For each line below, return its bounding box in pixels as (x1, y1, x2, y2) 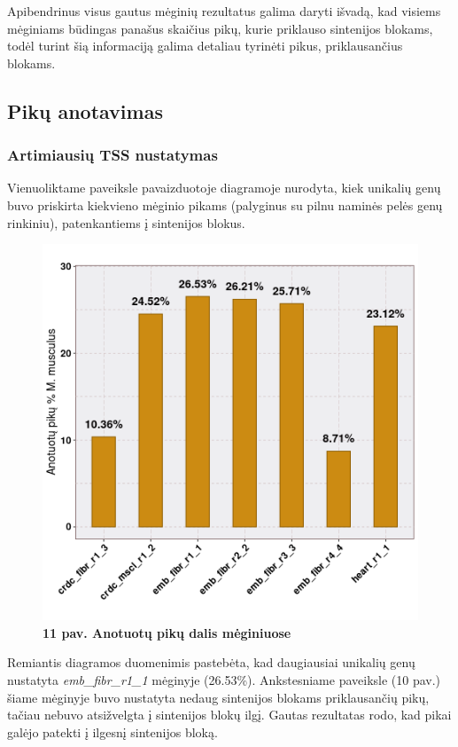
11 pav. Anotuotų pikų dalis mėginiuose (43, 623, 291, 641)
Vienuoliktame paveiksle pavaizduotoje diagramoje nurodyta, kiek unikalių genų (7, 178, 441, 197)
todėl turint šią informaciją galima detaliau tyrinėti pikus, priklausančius (7, 36, 403, 55)
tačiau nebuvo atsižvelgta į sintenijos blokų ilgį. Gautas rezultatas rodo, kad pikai (7, 705, 452, 724)
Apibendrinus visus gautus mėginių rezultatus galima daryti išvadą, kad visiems (7, 2, 441, 20)
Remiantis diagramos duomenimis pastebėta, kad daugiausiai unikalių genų (7, 653, 415, 672)
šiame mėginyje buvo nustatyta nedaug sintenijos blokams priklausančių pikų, (7, 688, 430, 706)
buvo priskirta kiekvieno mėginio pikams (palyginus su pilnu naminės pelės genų (7, 195, 443, 214)
